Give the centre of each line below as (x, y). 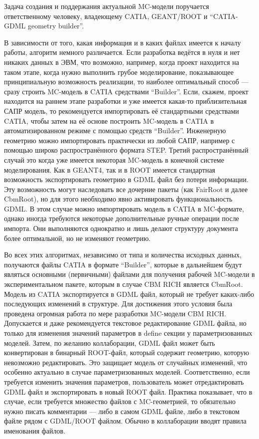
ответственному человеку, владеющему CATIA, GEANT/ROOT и (106, 16)
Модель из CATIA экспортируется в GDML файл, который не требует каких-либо (129, 294)
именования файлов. (35, 430)
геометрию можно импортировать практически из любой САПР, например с (120, 140)
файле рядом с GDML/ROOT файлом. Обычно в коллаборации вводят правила (125, 421)
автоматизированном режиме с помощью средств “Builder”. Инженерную (115, 130)
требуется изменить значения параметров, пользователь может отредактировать (124, 381)
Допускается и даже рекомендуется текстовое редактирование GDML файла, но (125, 323)
